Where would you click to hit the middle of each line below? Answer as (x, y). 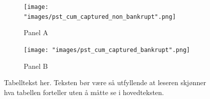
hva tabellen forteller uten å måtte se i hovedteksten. (84, 92)
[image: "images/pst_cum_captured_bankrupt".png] (107, 50)
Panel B (36, 66)
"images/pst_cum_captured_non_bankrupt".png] (100, 17)
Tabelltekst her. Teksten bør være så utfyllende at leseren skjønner (105, 82)
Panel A (36, 32)
